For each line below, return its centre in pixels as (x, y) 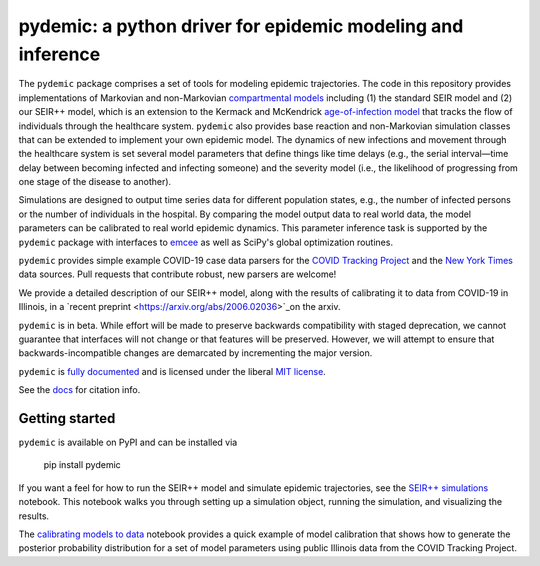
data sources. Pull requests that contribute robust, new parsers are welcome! (177, 274)
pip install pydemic (82, 465)
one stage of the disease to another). (95, 182)
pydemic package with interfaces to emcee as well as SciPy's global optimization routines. (206, 242)
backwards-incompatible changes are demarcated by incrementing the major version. (195, 353)
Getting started (67, 418)
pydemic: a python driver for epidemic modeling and (241, 26)
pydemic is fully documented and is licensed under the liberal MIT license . (172, 371)
